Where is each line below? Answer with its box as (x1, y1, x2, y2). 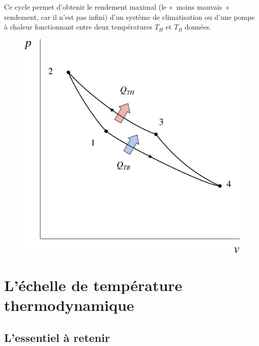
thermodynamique (4, 295, 135, 315)
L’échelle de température (4, 274, 182, 295)
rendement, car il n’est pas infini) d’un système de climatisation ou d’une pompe (4, 11, 255, 22)
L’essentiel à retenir (4, 329, 110, 345)
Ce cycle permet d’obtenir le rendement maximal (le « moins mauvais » (4, 2, 230, 12)
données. (184, 21, 211, 32)
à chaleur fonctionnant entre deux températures (4, 21, 152, 32)
